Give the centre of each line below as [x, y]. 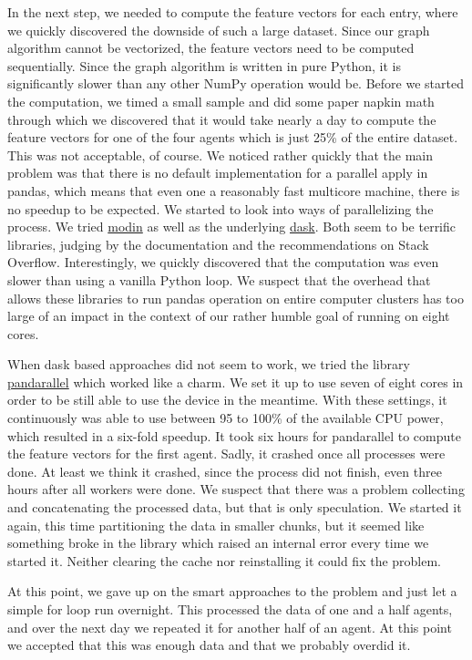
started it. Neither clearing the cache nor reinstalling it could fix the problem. [225, 560]
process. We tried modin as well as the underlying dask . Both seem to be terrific [232, 227]
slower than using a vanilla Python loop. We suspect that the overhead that [219, 279]
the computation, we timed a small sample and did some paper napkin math [221, 101]
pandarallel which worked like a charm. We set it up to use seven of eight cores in [236, 382]
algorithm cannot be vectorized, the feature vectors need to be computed [211, 48]
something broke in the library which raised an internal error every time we [218, 543]
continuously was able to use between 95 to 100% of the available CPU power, [226, 418]
